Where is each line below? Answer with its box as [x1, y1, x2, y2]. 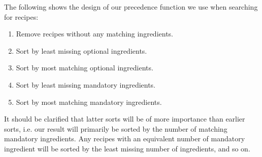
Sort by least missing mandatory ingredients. [16, 79, 156, 90]
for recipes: [4, 11, 39, 22]
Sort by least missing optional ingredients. [16, 45, 147, 56]
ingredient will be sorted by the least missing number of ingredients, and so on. [4, 143, 250, 153]
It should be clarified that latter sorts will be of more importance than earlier [4, 113, 245, 124]
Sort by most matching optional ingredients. [16, 62, 153, 73]
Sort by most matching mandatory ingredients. [16, 96, 162, 107]
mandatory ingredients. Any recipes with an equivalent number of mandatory [4, 133, 245, 144]
